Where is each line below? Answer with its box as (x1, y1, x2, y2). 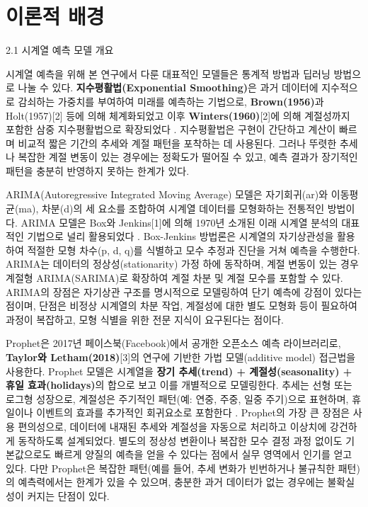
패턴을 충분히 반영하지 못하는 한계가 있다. (6, 163, 190, 178)
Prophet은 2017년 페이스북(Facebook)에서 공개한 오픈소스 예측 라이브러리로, (6, 336, 341, 351)
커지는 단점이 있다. (27, 488, 110, 503)
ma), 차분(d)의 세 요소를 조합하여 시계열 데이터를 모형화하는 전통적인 (18, 201, 325, 216)
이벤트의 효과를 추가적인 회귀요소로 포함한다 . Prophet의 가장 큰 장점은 (36, 405, 350, 420)
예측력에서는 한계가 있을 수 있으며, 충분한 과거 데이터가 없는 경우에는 (18, 474, 324, 489)
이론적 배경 (6, 1, 105, 30)
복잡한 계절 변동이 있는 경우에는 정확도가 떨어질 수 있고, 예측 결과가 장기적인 (18, 149, 358, 164)
